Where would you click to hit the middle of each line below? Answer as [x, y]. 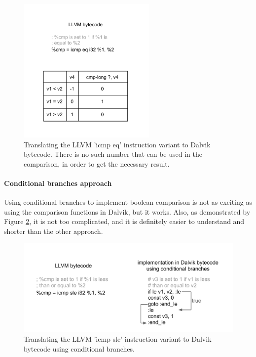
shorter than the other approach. [54, 231]
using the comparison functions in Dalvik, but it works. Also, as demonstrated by [127, 211]
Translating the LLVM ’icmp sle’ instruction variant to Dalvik [118, 339]
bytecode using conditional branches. [79, 348]
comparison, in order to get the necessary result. [97, 163]
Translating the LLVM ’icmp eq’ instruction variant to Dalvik [117, 144]
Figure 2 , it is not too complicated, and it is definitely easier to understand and [124, 221]
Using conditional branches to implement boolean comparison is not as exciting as [128, 202]
